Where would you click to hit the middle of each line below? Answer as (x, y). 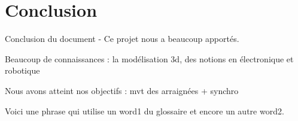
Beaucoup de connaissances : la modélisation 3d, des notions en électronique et (149, 58)
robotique (22, 70)
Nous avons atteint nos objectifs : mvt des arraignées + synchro (122, 90)
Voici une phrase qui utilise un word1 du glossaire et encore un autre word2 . (145, 111)
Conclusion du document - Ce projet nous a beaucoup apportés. (122, 39)
